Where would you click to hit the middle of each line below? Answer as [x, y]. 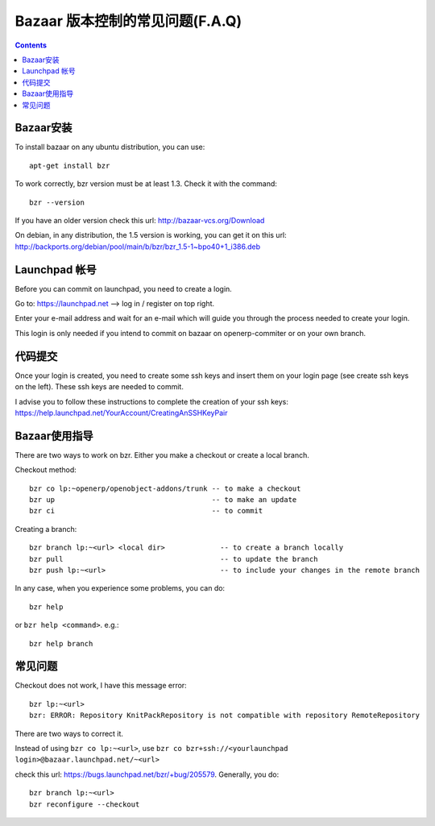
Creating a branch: [46, 529]
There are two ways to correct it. [69, 733]
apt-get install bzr [70, 166]
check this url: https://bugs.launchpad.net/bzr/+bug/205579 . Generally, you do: [147, 774]
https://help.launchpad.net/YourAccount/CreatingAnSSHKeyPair [122, 413]
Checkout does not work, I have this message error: [101, 686]
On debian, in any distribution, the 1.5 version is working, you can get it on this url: [151, 235]
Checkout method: [46, 470]
